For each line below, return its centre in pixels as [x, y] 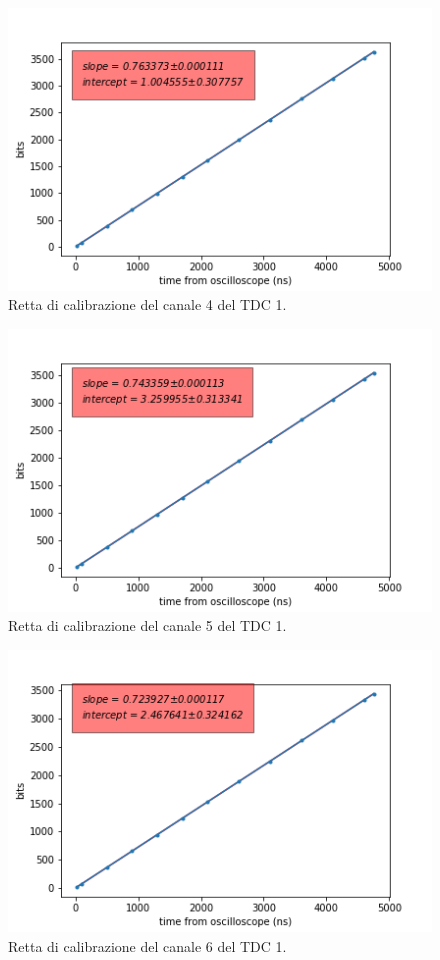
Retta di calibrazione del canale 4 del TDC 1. [147, 304]
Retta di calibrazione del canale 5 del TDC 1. [147, 625]
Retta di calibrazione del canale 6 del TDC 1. [147, 945]
